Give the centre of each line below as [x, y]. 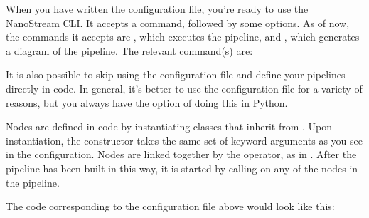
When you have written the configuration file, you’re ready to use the [157, 9]
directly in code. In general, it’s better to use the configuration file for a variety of [184, 88]
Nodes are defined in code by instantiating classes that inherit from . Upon [169, 126]
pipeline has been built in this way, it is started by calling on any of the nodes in [182, 168]
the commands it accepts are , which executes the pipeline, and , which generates [183, 37]
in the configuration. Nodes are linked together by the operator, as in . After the [181, 154]
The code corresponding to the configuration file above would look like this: [170, 206]
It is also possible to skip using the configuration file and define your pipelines [176, 74]
